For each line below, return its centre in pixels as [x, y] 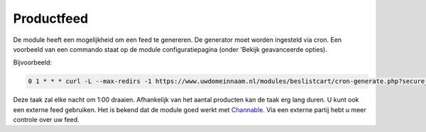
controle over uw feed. [46, 120]
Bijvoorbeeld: [33, 62]
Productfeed [51, 18]
